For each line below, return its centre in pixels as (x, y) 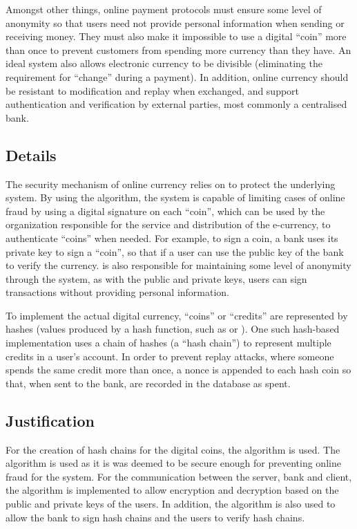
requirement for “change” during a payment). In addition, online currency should (177, 76)
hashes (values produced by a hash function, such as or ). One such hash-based (173, 329)
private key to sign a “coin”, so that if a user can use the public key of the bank (175, 251)
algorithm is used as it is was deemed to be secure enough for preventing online (173, 463)
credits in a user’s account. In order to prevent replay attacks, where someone (170, 356)
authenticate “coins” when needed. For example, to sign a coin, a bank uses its (172, 238)
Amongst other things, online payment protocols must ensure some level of (164, 9)
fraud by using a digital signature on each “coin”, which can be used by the (165, 211)
